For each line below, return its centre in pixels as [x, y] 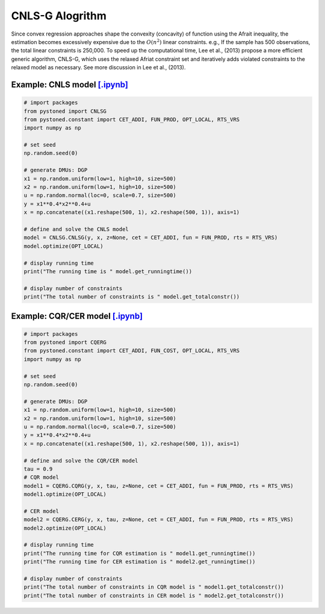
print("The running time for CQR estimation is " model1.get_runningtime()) [140, 553]
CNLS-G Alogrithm [59, 16]
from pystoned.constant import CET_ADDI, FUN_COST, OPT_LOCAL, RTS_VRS [132, 351]
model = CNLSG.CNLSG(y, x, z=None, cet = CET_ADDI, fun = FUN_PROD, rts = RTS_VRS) [151, 238]
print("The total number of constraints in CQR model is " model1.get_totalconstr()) [154, 587]
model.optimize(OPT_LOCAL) [63, 246]
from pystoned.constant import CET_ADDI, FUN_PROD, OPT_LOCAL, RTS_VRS [132, 119]
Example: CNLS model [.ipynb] [70, 84]
